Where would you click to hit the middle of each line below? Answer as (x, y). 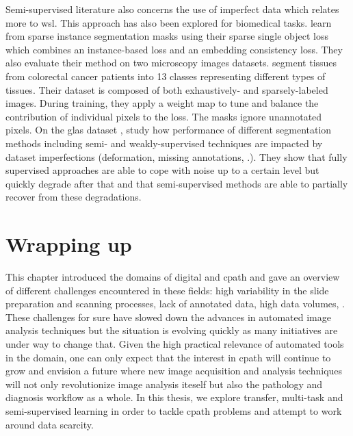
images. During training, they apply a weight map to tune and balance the (162, 103)
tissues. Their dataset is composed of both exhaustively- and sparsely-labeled (167, 89)
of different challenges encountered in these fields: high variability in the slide (167, 290)
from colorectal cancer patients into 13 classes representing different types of (166, 76)
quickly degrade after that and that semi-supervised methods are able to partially (177, 183)
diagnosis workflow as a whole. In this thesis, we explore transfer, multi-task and (174, 397)
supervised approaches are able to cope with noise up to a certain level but (162, 170)
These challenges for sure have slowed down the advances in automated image (168, 317)
